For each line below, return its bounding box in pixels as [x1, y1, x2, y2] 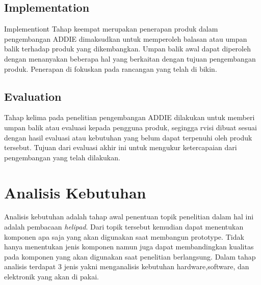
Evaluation [4, 88, 62, 104]
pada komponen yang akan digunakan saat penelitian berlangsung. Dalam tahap [4, 251, 256, 262]
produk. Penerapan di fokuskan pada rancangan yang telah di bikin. [4, 63, 217, 74]
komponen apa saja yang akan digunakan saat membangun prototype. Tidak [4, 231, 244, 242]
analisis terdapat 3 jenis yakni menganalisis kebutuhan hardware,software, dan [4, 261, 249, 272]
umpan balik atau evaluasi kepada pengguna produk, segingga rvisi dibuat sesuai [4, 122, 257, 132]
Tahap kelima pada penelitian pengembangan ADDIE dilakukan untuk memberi [4, 112, 255, 123]
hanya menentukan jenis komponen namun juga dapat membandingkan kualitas [4, 241, 254, 252]
